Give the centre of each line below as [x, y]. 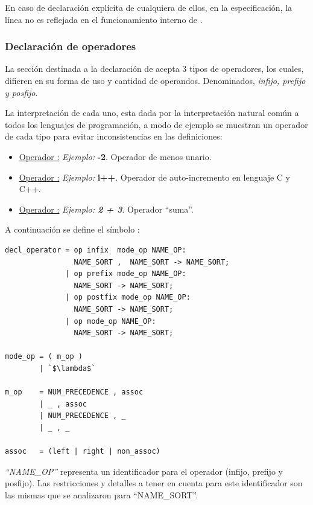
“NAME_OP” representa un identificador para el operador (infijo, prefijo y [144, 471]
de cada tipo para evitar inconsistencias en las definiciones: [114, 136]
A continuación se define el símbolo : [72, 229]
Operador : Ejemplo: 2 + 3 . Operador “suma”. [106, 209]
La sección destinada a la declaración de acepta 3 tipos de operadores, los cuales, [154, 69]
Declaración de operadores [71, 46]
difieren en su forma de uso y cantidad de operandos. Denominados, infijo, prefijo [155, 80]
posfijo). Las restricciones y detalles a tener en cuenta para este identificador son [154, 483]
